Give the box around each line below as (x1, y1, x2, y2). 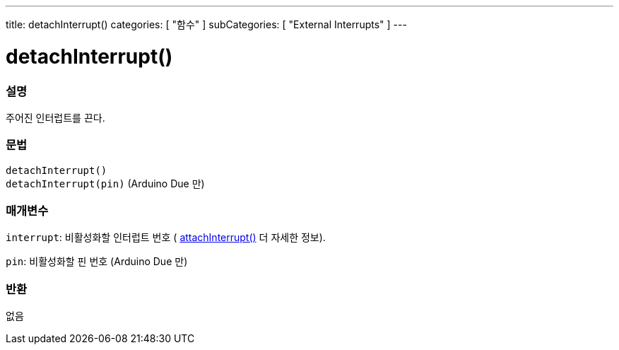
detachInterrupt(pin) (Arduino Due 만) (6, 177, 205, 189)
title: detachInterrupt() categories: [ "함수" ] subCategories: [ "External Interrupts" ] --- (6, 18, 407, 30)
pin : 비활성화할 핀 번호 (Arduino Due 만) (6, 255, 188, 268)
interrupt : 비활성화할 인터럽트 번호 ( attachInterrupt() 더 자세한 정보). (6, 231, 326, 244)
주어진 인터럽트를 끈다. (6, 111, 105, 124)
